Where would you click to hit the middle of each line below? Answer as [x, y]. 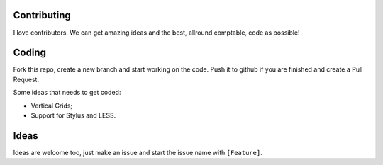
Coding [29, 53]
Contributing [42, 15]
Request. [26, 79]
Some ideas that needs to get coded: [67, 93]
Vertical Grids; [52, 106]
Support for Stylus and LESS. [73, 115]
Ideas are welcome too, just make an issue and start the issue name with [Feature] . [138, 152]
